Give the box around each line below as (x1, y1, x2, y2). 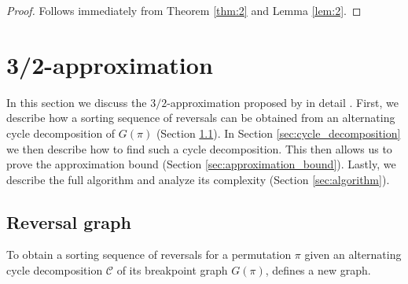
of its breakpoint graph (116, 262, 228, 278)
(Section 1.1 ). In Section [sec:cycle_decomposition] (156, 124, 401, 141)
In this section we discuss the (6, 94, 147, 110)
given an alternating (304, 246, 402, 263)
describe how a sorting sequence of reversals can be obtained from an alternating (6, 109, 395, 126)
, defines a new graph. (265, 262, 371, 278)
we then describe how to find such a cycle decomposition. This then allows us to (6, 140, 392, 157)
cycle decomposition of (6, 124, 116, 141)
